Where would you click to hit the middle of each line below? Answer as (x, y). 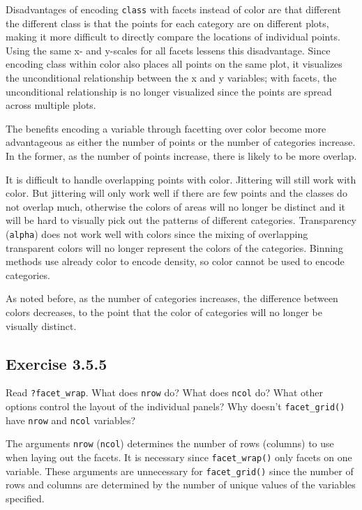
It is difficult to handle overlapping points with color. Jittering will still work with (181, 179)
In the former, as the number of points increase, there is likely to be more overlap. (181, 156)
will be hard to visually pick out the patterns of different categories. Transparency (181, 220)
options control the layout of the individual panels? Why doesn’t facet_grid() (175, 406)
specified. (25, 498)
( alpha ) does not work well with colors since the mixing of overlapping (157, 233)
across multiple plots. (51, 105)
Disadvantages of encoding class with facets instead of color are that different (173, 9)
